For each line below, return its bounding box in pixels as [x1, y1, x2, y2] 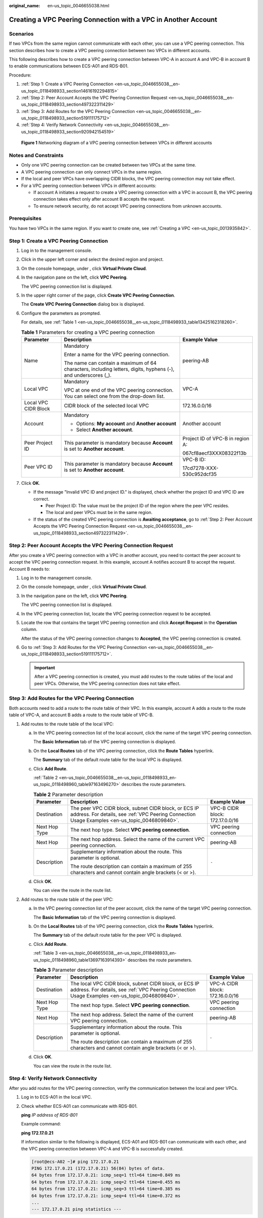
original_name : [9, 3, 40, 8]
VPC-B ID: [182, 456, 206, 463]
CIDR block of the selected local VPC [64, 402, 149, 409]
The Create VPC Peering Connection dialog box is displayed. [21, 301, 145, 307]
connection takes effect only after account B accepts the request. [33, 196, 165, 202]
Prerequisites [9, 215, 41, 222]
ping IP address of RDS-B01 [21, 1112, 78, 1118]
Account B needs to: [9, 566, 50, 572]
